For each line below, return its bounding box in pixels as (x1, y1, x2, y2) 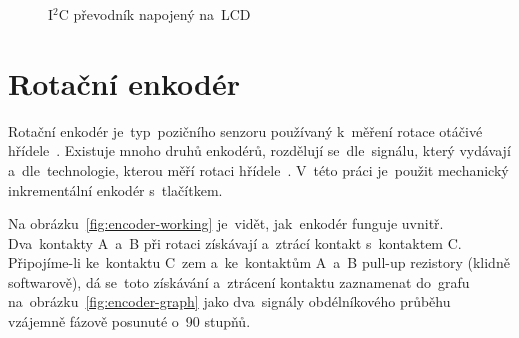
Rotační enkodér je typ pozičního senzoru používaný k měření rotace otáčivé (8, 120, 483, 141)
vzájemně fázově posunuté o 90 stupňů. (8, 311, 251, 332)
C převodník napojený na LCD (58, 4, 251, 24)
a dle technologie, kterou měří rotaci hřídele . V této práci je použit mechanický (8, 159, 509, 180)
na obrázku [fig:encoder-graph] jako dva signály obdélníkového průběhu (8, 291, 451, 312)
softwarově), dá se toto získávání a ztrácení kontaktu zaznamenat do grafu (8, 271, 470, 292)
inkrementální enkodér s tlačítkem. (8, 179, 223, 200)
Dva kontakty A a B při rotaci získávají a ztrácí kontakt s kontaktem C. (8, 232, 462, 253)
